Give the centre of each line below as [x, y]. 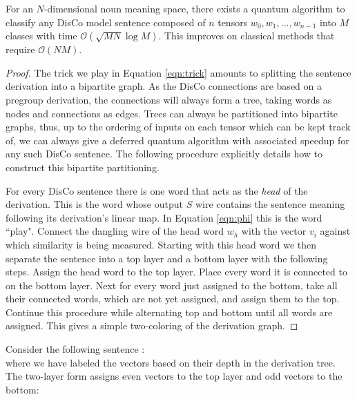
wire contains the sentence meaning [270, 204]
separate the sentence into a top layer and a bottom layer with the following [167, 258]
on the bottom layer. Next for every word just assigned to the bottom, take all [172, 285]
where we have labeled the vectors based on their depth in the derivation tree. [171, 362]
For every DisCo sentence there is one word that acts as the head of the [157, 190]
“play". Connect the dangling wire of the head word [115, 231]
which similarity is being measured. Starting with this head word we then [161, 244]
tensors [233, 22]
